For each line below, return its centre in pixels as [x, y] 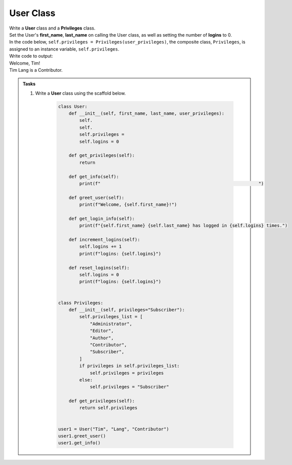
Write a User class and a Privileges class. [52, 28]
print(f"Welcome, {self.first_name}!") [128, 205]
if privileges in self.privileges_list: [129, 366]
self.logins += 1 [100, 247]
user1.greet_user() [82, 436]
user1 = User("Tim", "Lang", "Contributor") [114, 429]
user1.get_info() [79, 443]
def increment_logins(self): [104, 240]
